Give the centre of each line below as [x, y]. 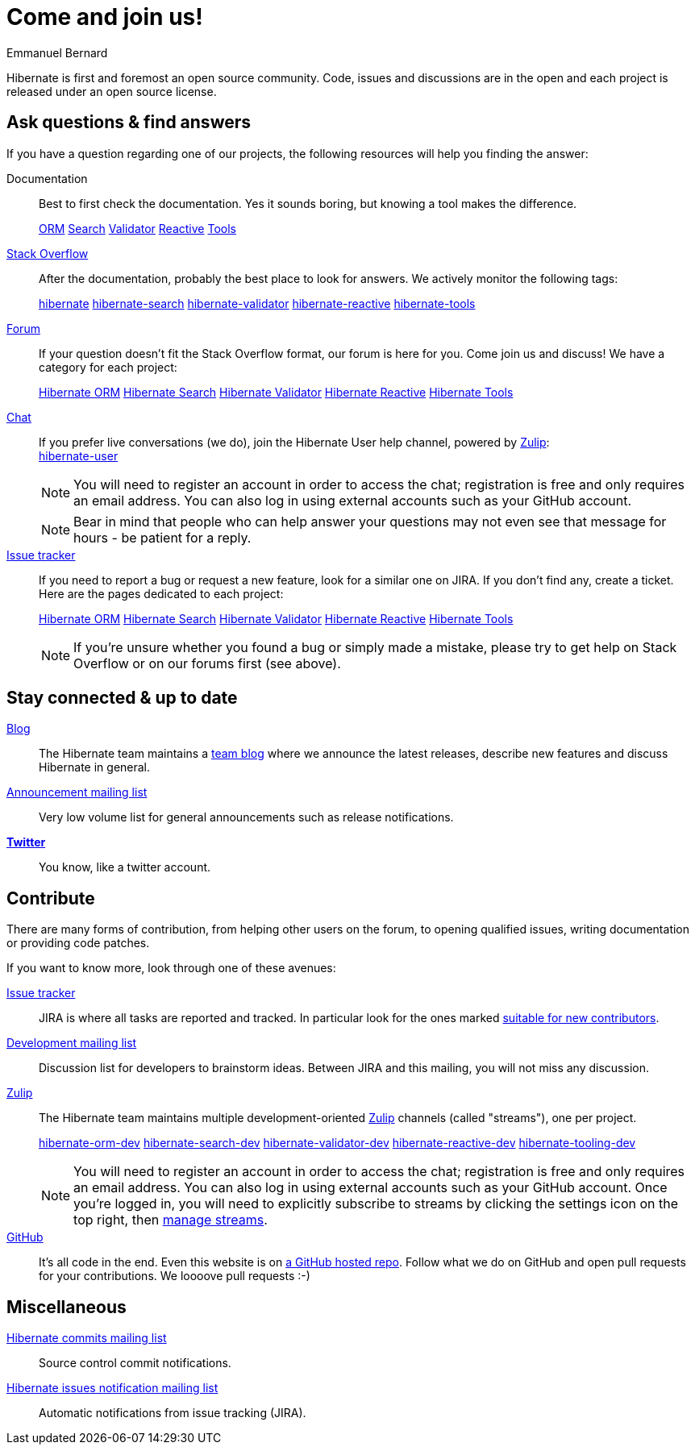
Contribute [51, 898]
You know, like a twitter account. [125, 867]
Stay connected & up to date [122, 698]
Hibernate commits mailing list [87, 1338]
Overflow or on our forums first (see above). [207, 663]
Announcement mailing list [77, 792]
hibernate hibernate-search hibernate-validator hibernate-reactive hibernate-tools [257, 303]
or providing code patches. [78, 943]
